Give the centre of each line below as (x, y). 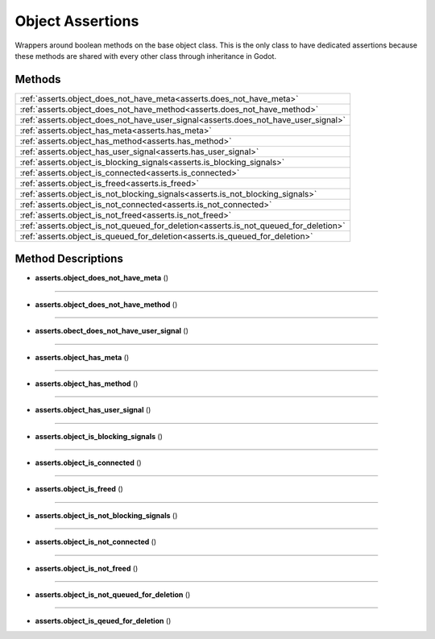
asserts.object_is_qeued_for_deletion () (103, 621)
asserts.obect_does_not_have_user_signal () (112, 331)
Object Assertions (77, 21)
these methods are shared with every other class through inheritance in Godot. (146, 56)
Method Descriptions (69, 259)
